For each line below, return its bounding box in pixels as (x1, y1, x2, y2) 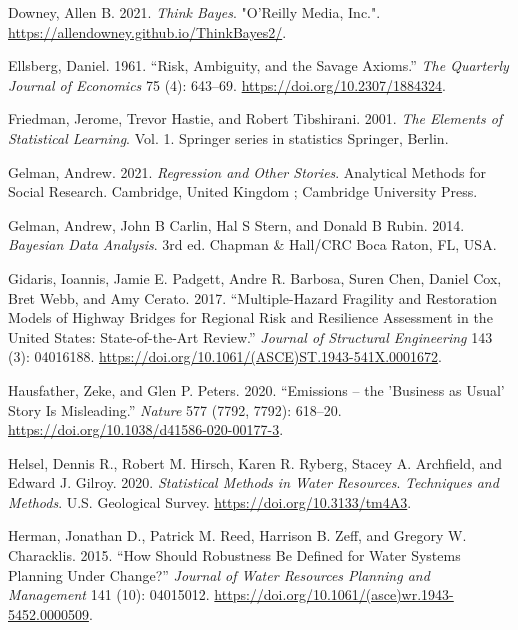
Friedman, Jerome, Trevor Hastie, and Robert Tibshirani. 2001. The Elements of (8, 108, 503, 129)
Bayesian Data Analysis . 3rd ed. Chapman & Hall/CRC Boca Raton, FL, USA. (8, 234, 497, 255)
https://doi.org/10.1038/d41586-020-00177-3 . (8, 419, 284, 440)
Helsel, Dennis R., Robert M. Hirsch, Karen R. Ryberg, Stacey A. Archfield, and (8, 452, 503, 473)
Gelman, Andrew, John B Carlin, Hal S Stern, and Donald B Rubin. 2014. (8, 214, 465, 235)
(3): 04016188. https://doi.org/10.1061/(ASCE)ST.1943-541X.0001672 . (8, 346, 442, 367)
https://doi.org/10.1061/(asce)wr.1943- (214, 584, 454, 605)
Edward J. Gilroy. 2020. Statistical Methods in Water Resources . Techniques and (8, 472, 499, 493)
